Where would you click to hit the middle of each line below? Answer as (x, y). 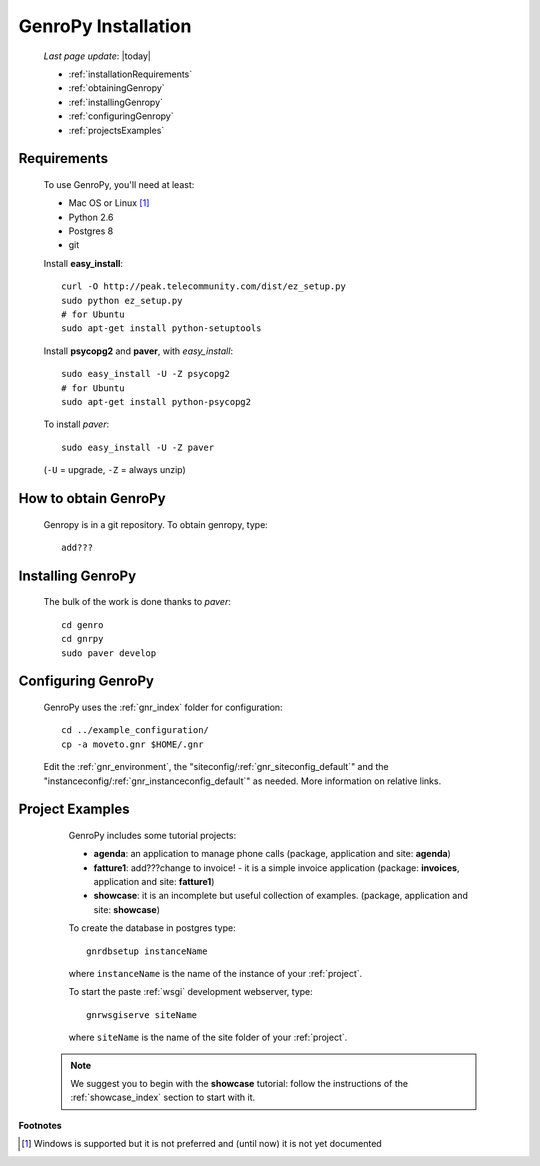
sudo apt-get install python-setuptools (161, 328)
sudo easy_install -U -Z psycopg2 (145, 374)
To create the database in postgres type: (152, 928)
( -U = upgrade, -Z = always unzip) (115, 470)
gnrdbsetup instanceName (147, 951)
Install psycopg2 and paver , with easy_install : (138, 351)
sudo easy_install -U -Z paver (138, 447)
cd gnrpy (82, 639)
